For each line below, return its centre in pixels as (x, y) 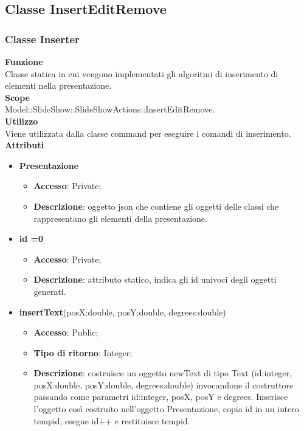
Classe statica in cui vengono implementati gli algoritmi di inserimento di (142, 73)
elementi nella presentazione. (58, 85)
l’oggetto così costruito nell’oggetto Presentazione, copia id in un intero (166, 409)
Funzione (24, 61)
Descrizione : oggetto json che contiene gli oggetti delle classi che (156, 206)
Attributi (24, 145)
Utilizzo (22, 121)
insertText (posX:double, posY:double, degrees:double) (123, 312)
